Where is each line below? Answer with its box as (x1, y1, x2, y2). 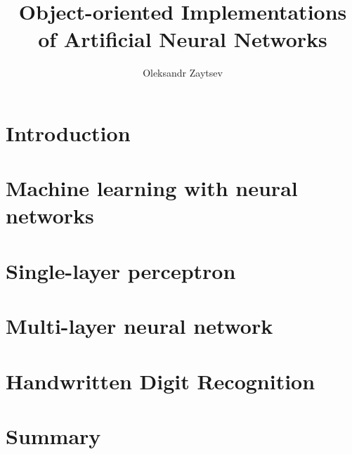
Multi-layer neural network (6, 311, 273, 340)
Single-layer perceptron (6, 256, 236, 285)
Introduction (6, 118, 131, 147)
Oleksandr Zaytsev (143, 65, 223, 80)
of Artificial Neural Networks (38, 25, 327, 53)
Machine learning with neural (6, 174, 298, 202)
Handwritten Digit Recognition (6, 366, 315, 395)
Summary (6, 421, 101, 450)
